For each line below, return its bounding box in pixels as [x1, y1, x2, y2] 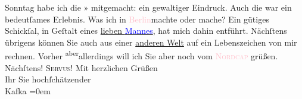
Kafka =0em [5, 84, 51, 97]
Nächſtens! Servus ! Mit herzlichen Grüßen [5, 61, 158, 74]
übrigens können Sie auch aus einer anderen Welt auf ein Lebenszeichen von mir [5, 36, 297, 48]
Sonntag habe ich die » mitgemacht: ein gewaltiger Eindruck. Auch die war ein [5, 1, 292, 13]
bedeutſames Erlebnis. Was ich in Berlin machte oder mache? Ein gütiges [5, 12, 269, 25]
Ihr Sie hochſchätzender [5, 73, 91, 85]
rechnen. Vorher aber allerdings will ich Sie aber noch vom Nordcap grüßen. [5, 48, 278, 62]
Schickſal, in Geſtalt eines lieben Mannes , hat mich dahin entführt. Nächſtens [5, 24, 287, 37]
